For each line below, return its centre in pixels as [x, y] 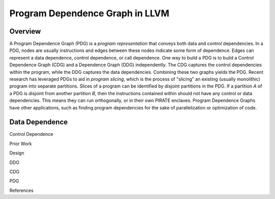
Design [17, 153]
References [21, 190]
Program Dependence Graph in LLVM [89, 13]
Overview [25, 31]
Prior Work [21, 144]
